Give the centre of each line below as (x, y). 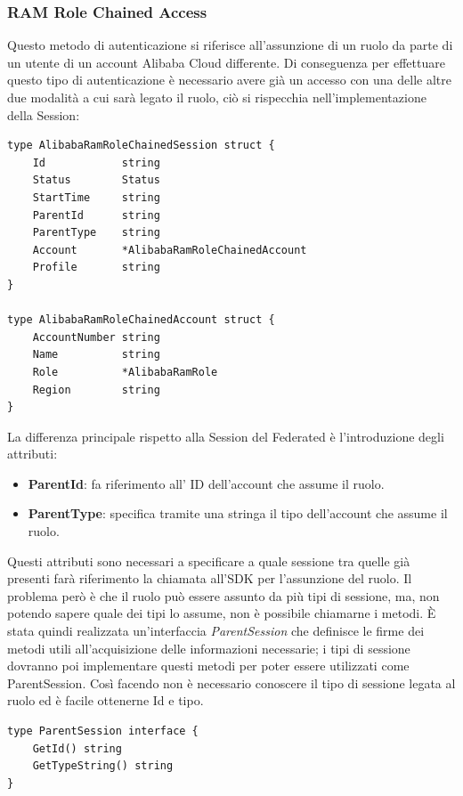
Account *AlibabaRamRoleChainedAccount (170, 250)
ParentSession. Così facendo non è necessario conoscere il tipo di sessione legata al (231, 682)
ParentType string (96, 233)
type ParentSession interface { (103, 731)
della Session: (44, 114)
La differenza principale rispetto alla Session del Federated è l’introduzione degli (226, 436)
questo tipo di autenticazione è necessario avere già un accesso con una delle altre (229, 80)
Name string (96, 355)
